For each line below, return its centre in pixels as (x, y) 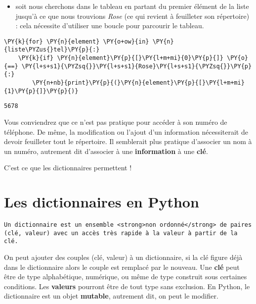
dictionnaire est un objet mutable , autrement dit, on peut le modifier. (111, 296)
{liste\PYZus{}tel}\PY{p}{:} (52, 50)
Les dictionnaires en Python (102, 202)
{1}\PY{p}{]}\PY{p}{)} (41, 91)
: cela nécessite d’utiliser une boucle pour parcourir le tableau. (110, 25)
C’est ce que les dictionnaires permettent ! (68, 168)
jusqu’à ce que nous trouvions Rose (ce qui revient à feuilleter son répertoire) (132, 16)
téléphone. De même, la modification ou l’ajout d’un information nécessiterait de (126, 131)
